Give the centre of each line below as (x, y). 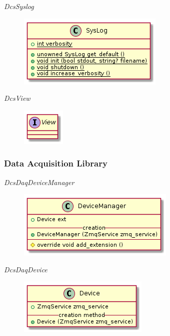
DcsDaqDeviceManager (39, 182)
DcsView (17, 98)
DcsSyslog (19, 6)
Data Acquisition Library (56, 163)
